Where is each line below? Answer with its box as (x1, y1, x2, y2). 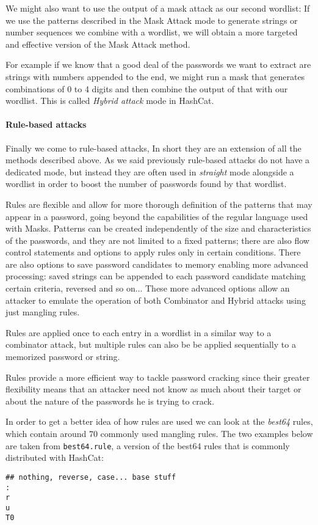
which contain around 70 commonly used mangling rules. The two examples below (5, 427, 313, 440)
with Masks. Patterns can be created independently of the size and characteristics (5, 222, 311, 235)
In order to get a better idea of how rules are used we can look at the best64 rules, (5, 415, 313, 428)
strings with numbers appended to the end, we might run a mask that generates (5, 70, 305, 83)
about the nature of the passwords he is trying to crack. (5, 394, 214, 407)
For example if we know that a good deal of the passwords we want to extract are (5, 58, 311, 71)
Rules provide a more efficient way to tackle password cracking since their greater (5, 370, 310, 383)
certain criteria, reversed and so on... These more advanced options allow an (5, 282, 290, 295)
